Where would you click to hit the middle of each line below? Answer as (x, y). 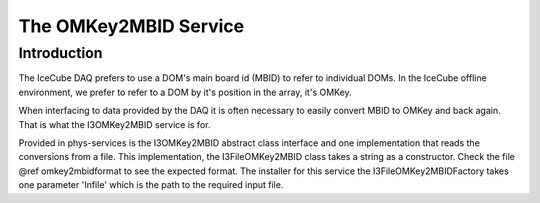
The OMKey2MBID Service (131, 26)
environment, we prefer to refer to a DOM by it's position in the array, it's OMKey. (185, 92)
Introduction (60, 53)
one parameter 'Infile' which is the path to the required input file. (151, 185)
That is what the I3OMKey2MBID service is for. (114, 124)
